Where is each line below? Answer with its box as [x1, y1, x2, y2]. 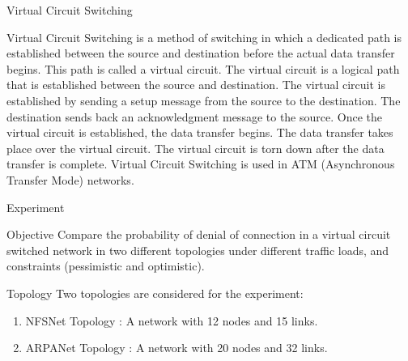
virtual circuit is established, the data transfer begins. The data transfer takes [6, 124, 393, 141]
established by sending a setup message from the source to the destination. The [6, 91, 401, 108]
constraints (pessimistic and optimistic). [6, 257, 205, 274]
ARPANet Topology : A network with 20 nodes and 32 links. [25, 339, 328, 356]
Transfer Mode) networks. [6, 171, 134, 188]
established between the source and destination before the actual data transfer [6, 45, 395, 62]
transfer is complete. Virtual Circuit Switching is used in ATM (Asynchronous [6, 155, 395, 172]
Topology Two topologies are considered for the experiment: [6, 284, 304, 301]
